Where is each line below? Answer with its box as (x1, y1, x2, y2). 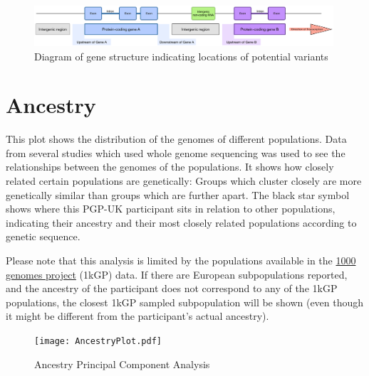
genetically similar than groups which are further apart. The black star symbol (6, 187, 350, 202)
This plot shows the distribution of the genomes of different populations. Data (6, 131, 347, 146)
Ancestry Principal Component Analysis (34, 356, 210, 371)
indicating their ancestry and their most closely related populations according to (6, 215, 357, 230)
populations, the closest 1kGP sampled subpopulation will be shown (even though (6, 294, 364, 309)
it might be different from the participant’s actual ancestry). (6, 308, 269, 323)
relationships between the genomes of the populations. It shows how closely (6, 159, 334, 174)
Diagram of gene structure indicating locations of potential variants (34, 48, 328, 63)
